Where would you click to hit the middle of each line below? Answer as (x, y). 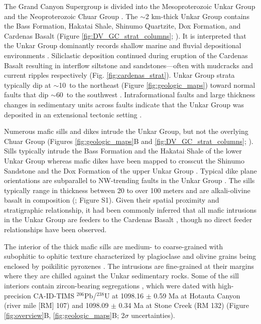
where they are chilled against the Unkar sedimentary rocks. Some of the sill (121, 276)
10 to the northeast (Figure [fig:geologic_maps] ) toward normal (157, 85)
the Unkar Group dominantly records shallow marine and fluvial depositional (123, 45)
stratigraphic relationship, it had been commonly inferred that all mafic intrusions (130, 209)
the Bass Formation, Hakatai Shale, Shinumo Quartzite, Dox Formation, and (122, 26)
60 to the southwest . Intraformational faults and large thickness (156, 95)
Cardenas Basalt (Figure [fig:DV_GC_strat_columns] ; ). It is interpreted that (125, 35)
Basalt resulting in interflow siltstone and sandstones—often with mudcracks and (128, 65)
